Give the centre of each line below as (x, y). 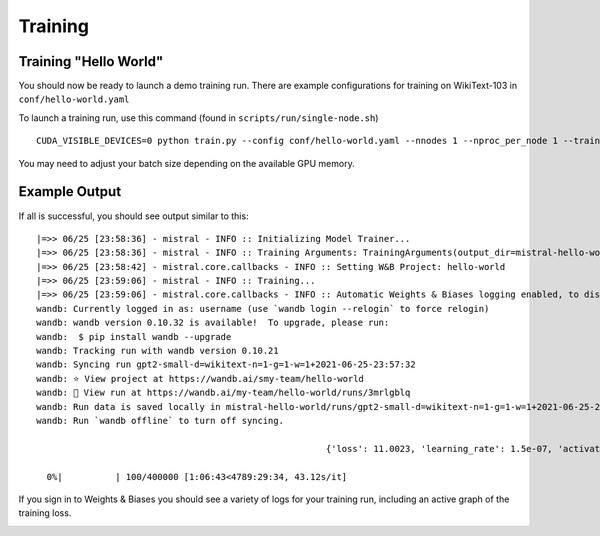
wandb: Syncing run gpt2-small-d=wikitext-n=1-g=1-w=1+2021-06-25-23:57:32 (226, 364)
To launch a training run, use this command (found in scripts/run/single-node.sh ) (198, 117)
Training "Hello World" (91, 61)
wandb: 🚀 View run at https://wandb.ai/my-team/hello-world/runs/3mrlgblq (223, 393)
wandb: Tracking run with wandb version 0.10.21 (157, 351)
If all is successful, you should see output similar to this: (133, 216)
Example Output (70, 191)
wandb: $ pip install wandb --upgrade (134, 336)
